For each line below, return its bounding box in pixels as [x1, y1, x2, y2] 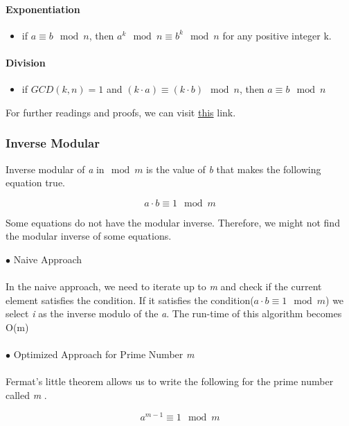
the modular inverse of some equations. [6, 229, 172, 243]
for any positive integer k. [222, 28, 332, 42]
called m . [6, 387, 47, 402]
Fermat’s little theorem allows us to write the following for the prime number [6, 374, 334, 389]
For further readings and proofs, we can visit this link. [6, 105, 236, 119]
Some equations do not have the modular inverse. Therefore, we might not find [6, 215, 340, 229]
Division [6, 55, 46, 69]
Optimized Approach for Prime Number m [13, 347, 195, 362]
